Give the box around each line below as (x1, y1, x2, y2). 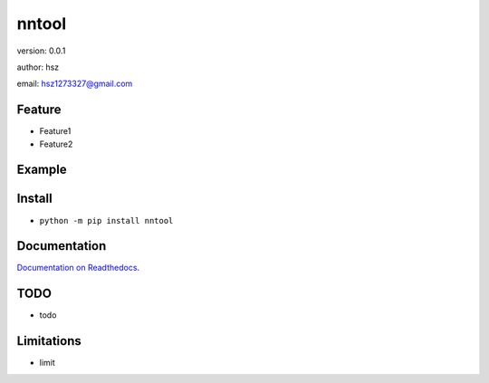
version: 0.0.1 (16, 45, 66, 56)
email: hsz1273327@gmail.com (16, 78, 133, 90)
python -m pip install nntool (39, 215, 174, 225)
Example (16, 162, 67, 177)
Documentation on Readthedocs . (16, 263, 140, 273)
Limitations (16, 333, 81, 349)
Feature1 (39, 126, 72, 137)
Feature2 (39, 139, 73, 149)
